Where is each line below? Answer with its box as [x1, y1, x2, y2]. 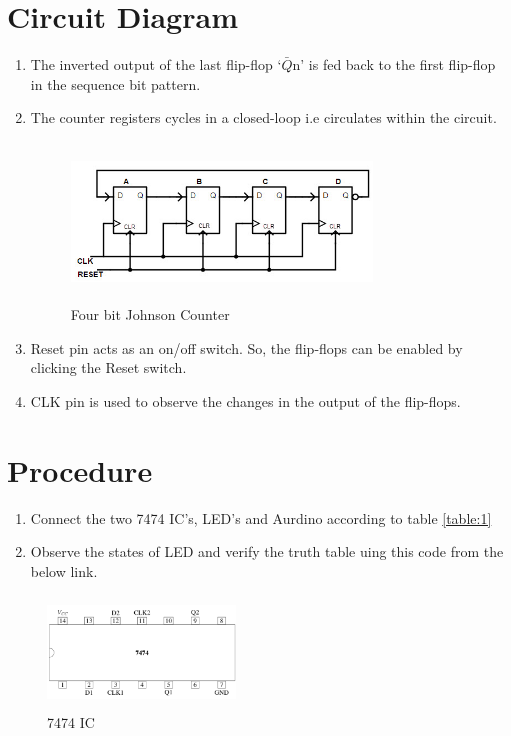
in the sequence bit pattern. [30, 73, 201, 94]
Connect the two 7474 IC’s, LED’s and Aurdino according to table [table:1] [30, 507, 492, 528]
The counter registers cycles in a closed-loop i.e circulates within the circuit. [30, 107, 497, 128]
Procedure [7, 449, 153, 490]
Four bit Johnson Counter [70, 304, 230, 325]
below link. [30, 560, 98, 581]
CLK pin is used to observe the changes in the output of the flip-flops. [30, 391, 461, 412]
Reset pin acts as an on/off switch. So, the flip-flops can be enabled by [30, 337, 463, 358]
